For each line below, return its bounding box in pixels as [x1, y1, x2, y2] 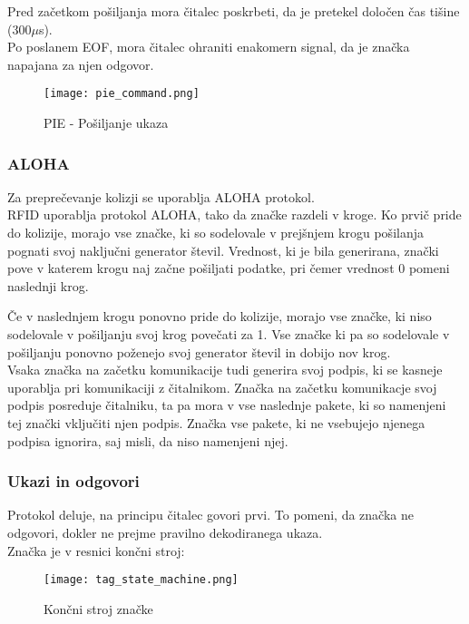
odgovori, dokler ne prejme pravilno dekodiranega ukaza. [7, 522, 323, 541]
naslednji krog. [7, 276, 89, 295]
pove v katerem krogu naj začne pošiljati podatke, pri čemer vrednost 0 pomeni [7, 258, 450, 278]
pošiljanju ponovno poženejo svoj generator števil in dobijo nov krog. [7, 342, 391, 361]
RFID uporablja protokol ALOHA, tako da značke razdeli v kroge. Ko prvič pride [7, 205, 462, 224]
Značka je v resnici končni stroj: [7, 541, 185, 560]
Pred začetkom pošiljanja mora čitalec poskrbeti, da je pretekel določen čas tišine [7, 2, 460, 20]
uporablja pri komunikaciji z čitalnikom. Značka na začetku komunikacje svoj [7, 377, 437, 396]
